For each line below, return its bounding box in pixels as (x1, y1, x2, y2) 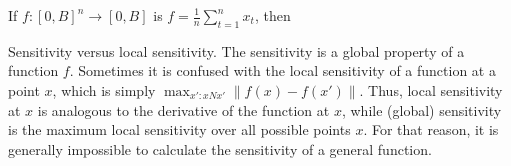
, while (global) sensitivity (341, 99, 502, 120)
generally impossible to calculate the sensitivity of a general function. (8, 138, 432, 159)
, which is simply (52, 79, 156, 100)
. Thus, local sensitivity (359, 79, 503, 100)
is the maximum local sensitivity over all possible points (8, 119, 351, 140)
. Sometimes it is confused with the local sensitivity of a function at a (69, 60, 496, 81)
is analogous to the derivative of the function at (37, 99, 330, 120)
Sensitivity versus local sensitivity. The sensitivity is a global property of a (8, 40, 465, 61)
